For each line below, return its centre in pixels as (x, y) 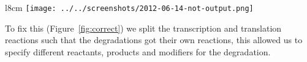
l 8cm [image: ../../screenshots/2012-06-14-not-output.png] (129, 7)
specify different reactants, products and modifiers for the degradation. (138, 51)
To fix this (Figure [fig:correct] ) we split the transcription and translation (143, 28)
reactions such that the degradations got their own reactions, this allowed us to (154, 40)
